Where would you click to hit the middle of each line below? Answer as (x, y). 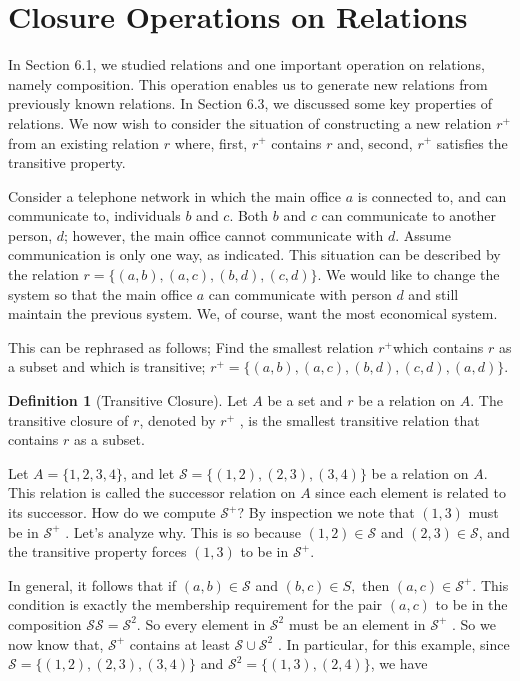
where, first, (211, 142)
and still (433, 293)
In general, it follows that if (92, 584)
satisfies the (472, 142)
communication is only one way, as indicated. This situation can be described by (254, 254)
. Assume (423, 234)
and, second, (375, 142)
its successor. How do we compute (112, 512)
